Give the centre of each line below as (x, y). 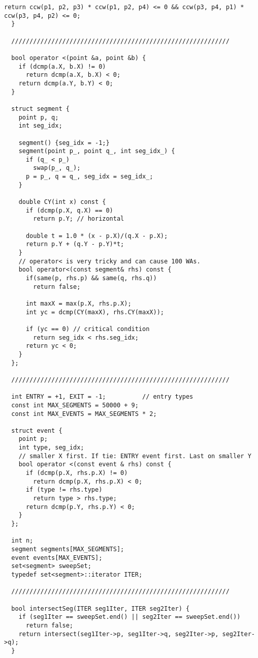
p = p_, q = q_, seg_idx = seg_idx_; (89, 177)
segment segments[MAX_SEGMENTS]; (68, 549)
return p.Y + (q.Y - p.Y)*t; (75, 244)
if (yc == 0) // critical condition (88, 329)
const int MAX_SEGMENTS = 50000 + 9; (75, 405)
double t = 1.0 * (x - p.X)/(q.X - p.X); (97, 236)
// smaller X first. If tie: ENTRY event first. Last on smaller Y (135, 456)
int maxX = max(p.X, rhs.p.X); (78, 303)
